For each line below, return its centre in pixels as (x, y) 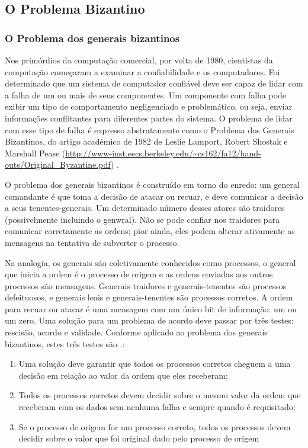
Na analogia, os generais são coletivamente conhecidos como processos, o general (150, 262)
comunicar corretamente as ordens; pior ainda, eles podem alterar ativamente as (150, 231)
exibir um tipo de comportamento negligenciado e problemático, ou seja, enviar (149, 106)
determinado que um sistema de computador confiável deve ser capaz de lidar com (154, 83)
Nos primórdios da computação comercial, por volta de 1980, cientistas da (139, 60)
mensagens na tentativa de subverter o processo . (92, 242)
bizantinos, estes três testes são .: (65, 343)
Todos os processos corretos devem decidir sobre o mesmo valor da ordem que (160, 395)
